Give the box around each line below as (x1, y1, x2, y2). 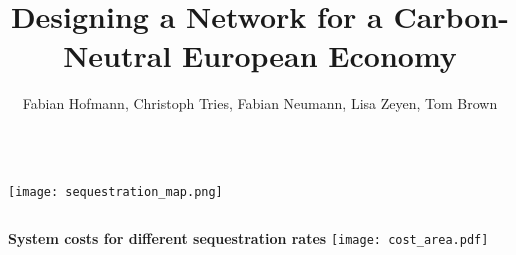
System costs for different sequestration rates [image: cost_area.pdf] (8, 227, 489, 248)
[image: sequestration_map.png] (8, 184, 223, 199)
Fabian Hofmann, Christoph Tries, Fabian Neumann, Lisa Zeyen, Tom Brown (22, 93, 498, 114)
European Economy (182, 35, 457, 76)
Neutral (63, 35, 172, 76)
